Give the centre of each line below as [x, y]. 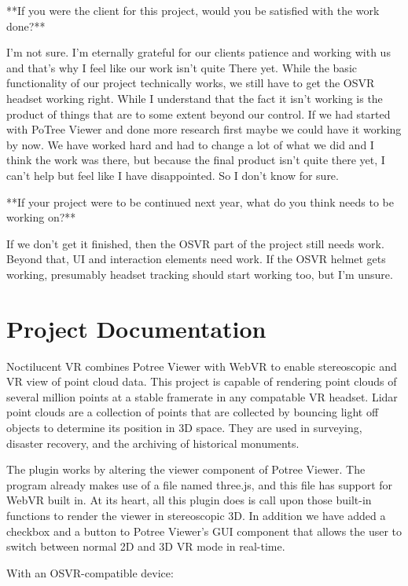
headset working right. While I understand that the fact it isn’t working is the [195, 98]
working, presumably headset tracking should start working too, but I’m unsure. [200, 274]
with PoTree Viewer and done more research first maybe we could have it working [204, 129]
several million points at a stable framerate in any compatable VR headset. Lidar [202, 396]
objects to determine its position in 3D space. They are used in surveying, [184, 427]
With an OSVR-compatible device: [90, 572]
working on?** [41, 217]
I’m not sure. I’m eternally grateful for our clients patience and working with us [198, 52]
